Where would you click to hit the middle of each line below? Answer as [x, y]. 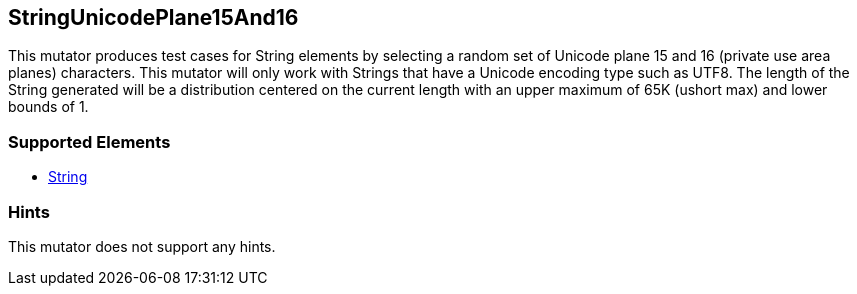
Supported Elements [89, 141]
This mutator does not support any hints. [142, 246]
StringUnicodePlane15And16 [153, 17]
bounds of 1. [48, 107]
